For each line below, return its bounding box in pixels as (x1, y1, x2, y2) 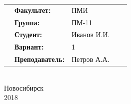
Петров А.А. (71, 54, 110, 64)
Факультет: (14, 4, 51, 15)
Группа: (14, 17, 40, 27)
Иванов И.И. (71, 29, 110, 40)
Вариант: (14, 42, 44, 52)
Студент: (14, 29, 42, 40)
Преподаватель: (14, 54, 65, 64)
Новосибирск (4, 82, 44, 93)
